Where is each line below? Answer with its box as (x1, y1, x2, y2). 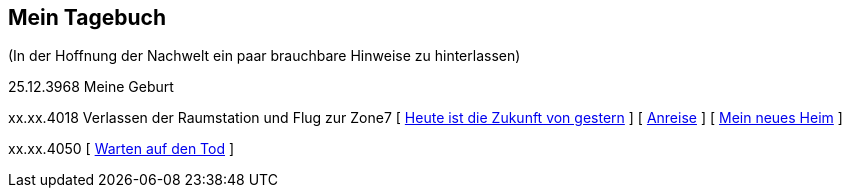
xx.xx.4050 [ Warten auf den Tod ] (8, 140, 235, 158)
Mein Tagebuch (8, 5, 167, 30)
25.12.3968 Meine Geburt (8, 78, 174, 96)
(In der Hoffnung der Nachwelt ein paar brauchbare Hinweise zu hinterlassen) (8, 47, 521, 65)
